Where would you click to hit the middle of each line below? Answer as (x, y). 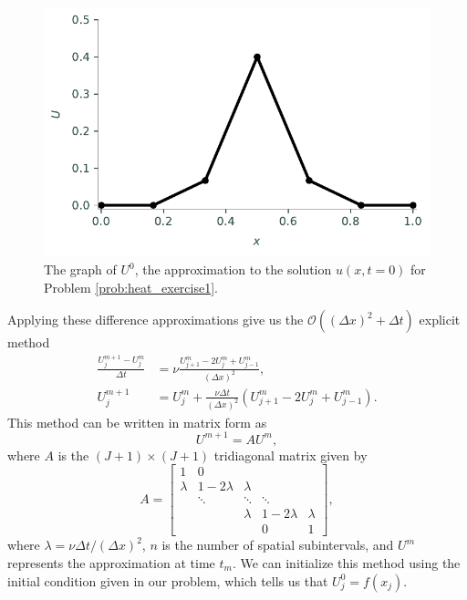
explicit (440, 320)
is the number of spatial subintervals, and (278, 545)
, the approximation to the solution (233, 269)
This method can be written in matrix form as (137, 422)
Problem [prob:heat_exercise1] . (131, 287)
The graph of (80, 269)
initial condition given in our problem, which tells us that (168, 580)
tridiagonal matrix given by (291, 455)
